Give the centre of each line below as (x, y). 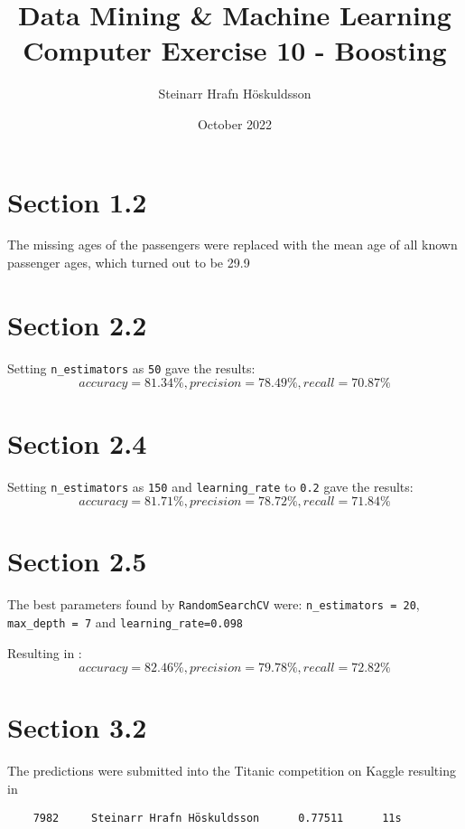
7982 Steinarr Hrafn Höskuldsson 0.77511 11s (217, 818)
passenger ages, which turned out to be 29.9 (129, 263)
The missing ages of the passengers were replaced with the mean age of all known (232, 245)
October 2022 (235, 123)
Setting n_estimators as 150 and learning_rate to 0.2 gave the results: (210, 486)
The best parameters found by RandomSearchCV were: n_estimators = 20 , (214, 604)
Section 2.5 (77, 561)
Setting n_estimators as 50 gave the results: (131, 367)
